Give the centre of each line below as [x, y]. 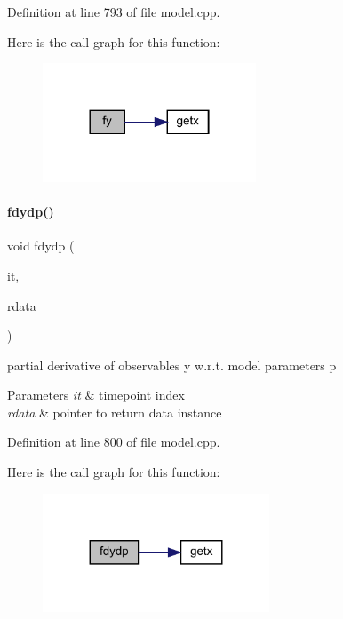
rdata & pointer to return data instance [115, 412]
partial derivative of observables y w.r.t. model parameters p [172, 365]
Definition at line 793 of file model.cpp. [114, 12]
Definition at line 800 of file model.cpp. [114, 442]
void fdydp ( [41, 246]
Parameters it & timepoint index [96, 395]
